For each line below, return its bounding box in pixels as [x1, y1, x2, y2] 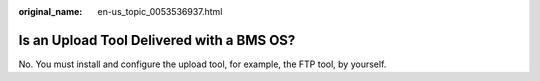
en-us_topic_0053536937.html [97, 6, 223, 17]
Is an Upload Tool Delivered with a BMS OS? [18, 31, 296, 49]
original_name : [18, 6, 83, 17]
